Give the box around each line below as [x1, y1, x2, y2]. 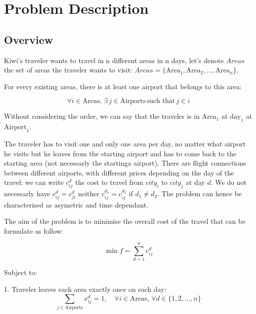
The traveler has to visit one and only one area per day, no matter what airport [4, 138, 246, 148]
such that [146, 98, 175, 105]
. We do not [211, 177, 247, 187]
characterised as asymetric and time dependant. [4, 199, 148, 209]
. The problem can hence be [157, 188, 242, 199]
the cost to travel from [75, 177, 144, 187]
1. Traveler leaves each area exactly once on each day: [4, 284, 167, 294]
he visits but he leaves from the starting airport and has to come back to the [4, 148, 237, 158]
